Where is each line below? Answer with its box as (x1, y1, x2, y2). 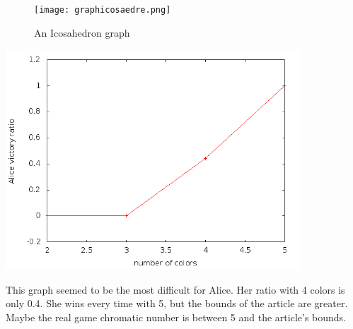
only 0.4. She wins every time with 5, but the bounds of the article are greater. (6, 296, 348, 311)
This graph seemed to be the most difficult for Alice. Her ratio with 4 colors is (6, 282, 345, 297)
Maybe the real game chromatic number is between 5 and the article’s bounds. (6, 309, 347, 324)
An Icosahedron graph (34, 25, 130, 40)
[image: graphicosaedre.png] (34, 5, 171, 15)
